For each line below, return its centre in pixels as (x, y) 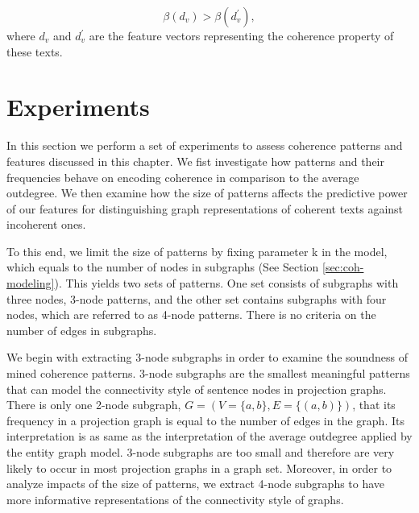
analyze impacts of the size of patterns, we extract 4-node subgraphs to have (196, 484)
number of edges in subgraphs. (82, 330)
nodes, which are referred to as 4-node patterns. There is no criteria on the (191, 314)
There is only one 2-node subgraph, (94, 405)
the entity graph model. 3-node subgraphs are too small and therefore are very (201, 452)
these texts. (35, 51)
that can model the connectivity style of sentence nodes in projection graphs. (197, 389)
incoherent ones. (46, 224)
